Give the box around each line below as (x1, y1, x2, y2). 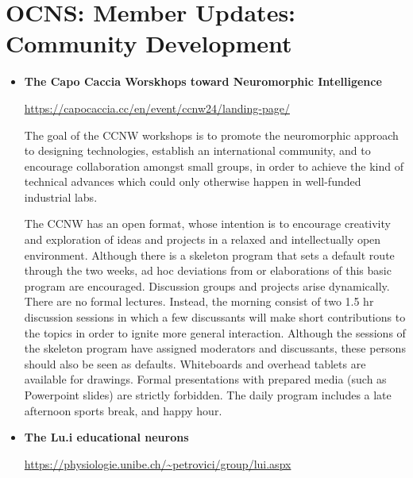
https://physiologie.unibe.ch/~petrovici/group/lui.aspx (24, 455, 291, 472)
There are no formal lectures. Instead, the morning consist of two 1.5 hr (24, 293, 374, 310)
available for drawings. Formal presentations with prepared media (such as (24, 371, 387, 387)
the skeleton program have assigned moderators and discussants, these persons (24, 340, 406, 357)
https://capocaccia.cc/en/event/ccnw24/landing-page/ (24, 99, 290, 116)
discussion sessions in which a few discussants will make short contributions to (24, 309, 406, 326)
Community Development (6, 27, 292, 60)
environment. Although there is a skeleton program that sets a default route (24, 246, 395, 263)
